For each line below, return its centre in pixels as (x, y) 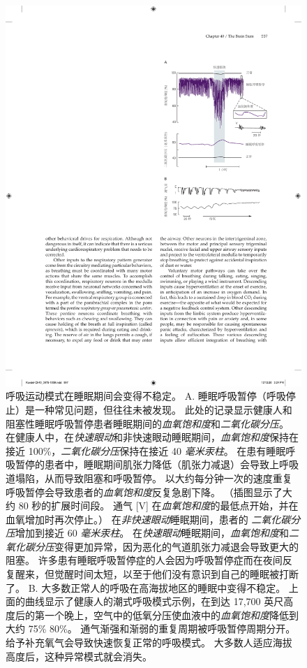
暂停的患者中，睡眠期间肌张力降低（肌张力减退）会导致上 (147, 464)
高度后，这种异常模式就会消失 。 (79, 656)
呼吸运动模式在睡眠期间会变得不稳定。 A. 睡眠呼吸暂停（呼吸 (146, 396)
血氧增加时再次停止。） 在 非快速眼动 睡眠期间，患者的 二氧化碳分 (153, 519)
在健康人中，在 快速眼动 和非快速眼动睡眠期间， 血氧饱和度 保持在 (152, 437)
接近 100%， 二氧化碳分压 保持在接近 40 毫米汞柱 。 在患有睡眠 (146, 450)
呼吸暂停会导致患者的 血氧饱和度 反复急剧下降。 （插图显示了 (144, 492)
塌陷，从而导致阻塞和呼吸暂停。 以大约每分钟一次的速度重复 (153, 478)
